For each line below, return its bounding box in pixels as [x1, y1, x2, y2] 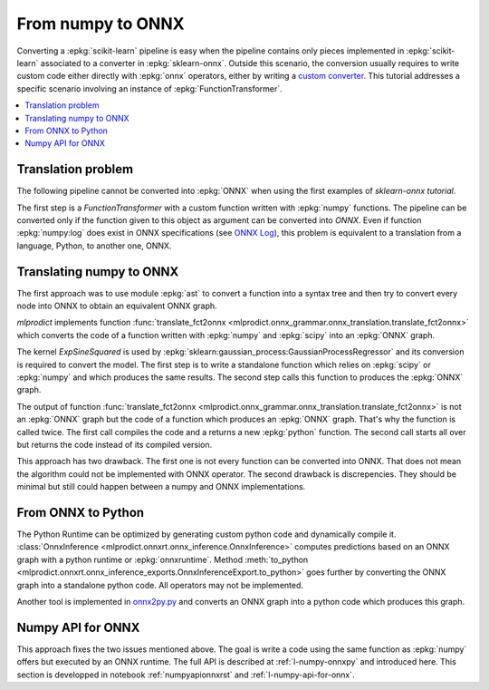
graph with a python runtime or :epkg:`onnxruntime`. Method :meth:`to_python [16, 554, 309, 565]
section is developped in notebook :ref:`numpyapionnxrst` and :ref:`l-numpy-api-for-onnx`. [16, 669, 355, 680]
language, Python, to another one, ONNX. [16, 240, 172, 251]
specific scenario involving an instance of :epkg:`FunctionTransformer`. [16, 83, 283, 94]
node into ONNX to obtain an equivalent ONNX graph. [16, 300, 217, 312]
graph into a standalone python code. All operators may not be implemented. [16, 579, 303, 590]
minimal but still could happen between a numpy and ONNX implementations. [16, 481, 306, 492]
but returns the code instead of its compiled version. [16, 439, 213, 450]
